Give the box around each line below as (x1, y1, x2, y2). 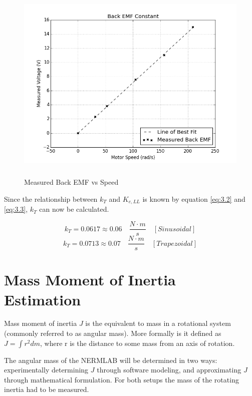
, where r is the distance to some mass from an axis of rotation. (40, 337, 235, 348)
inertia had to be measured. (4, 384, 89, 394)
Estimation (4, 289, 81, 309)
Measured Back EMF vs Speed (24, 177, 119, 187)
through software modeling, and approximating (97, 364, 241, 375)
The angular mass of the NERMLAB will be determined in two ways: (4, 354, 217, 365)
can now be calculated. (39, 204, 109, 214)
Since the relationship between (4, 193, 98, 204)
